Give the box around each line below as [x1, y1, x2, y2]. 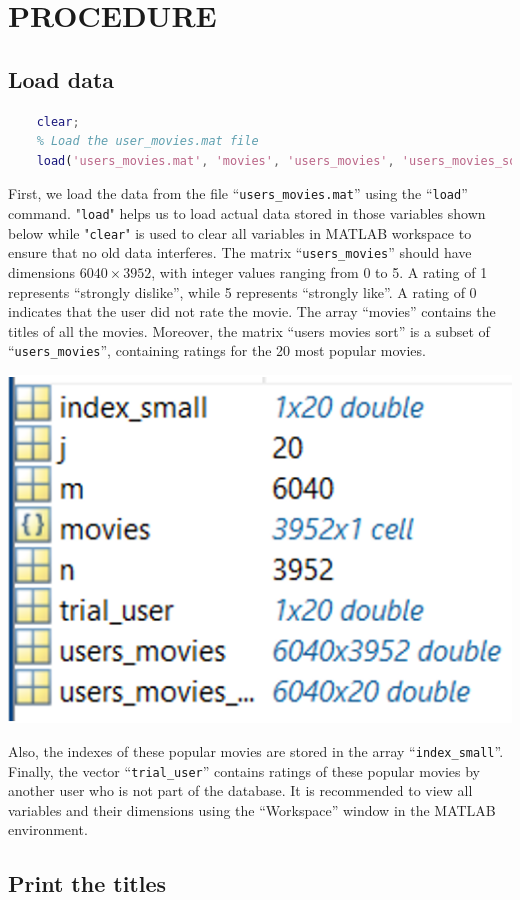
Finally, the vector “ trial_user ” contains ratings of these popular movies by [8, 760, 481, 781]
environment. [8, 819, 88, 840]
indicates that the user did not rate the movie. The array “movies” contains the [8, 301, 496, 322]
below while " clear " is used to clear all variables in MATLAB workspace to [8, 222, 472, 243]
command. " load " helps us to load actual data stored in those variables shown [8, 203, 486, 224]
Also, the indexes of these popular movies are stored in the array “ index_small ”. [8, 740, 504, 761]
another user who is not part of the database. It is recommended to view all [8, 780, 473, 801]
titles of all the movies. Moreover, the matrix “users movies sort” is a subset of [8, 320, 490, 341]
